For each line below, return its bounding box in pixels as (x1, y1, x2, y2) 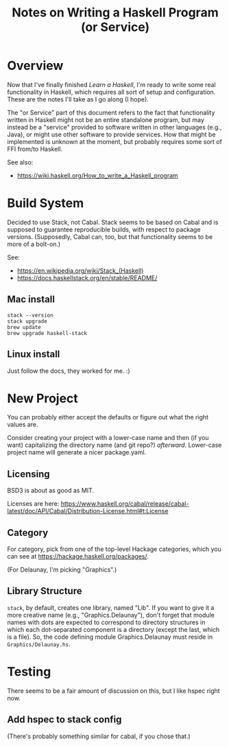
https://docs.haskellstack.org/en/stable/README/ (16, 273, 158, 282)
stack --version (7, 312, 53, 319)
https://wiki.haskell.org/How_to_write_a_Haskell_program (16, 171, 178, 180)
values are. (7, 420, 38, 429)
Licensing (7, 468, 50, 480)
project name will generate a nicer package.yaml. (7, 448, 147, 456)
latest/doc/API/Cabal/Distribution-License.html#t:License (7, 507, 169, 515)
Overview (7, 58, 64, 73)
